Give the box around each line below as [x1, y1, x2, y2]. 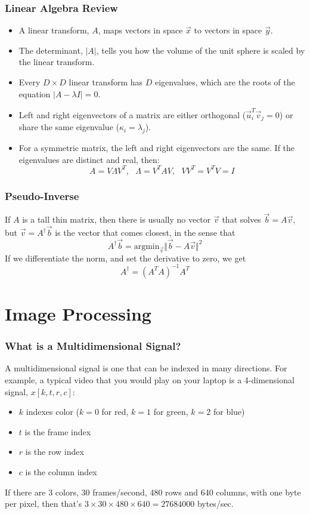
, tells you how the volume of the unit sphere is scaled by [96, 44, 305, 56]
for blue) [213, 405, 245, 418]
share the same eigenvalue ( [18, 121, 119, 133]
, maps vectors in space [98, 24, 183, 36]
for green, [153, 405, 188, 418]
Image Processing [5, 301, 151, 325]
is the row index [25, 445, 84, 458]
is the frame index [24, 425, 91, 438]
